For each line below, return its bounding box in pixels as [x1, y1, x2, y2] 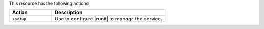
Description [54, 10, 83, 16]
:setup [12, 16, 27, 21]
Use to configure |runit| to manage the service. [54, 16, 163, 22]
